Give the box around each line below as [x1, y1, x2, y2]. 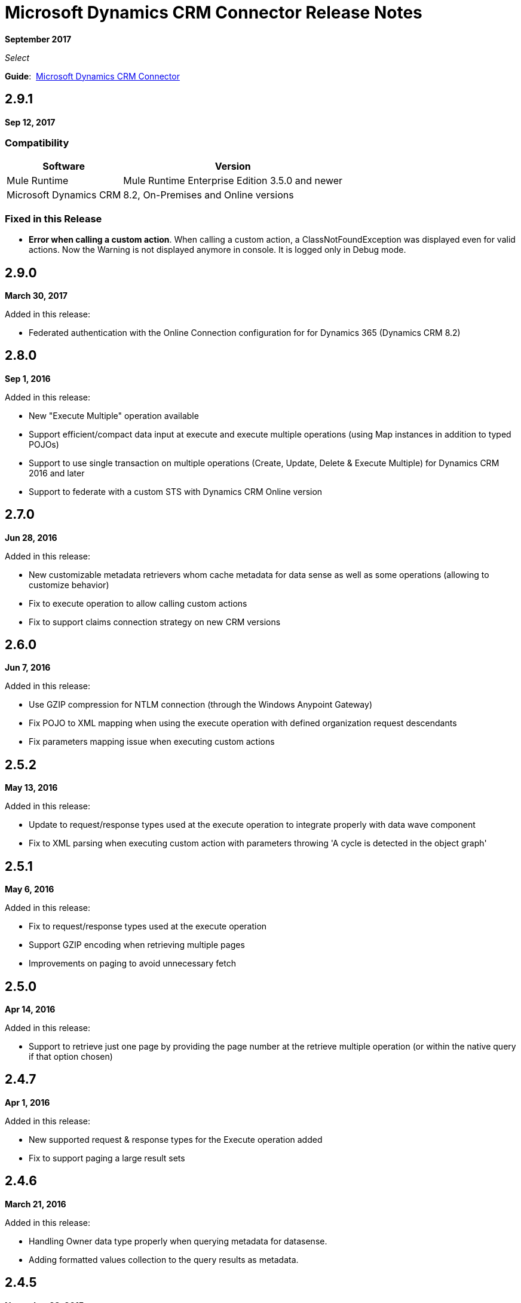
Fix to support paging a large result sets [29, 1152, 185, 1163]
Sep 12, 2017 [5, 117, 56, 127]
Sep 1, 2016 [5, 373, 51, 384]
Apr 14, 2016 [5, 1004, 56, 1014]
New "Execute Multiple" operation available [29, 410, 199, 421]
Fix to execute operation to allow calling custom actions [29, 598, 247, 608]
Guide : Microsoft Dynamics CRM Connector [5, 71, 180, 81]
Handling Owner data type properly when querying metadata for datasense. [29, 1235, 327, 1246]
